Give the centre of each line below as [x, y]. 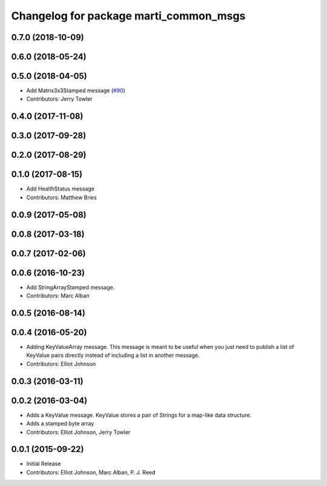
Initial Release [44, 464]
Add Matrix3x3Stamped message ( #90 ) [76, 90]
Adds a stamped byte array [60, 424]
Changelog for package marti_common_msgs [128, 16]
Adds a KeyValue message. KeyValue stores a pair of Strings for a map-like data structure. [139, 415]
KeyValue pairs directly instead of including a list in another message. [113, 356]
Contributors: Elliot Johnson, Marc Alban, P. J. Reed [91, 472]
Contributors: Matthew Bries [61, 197]
